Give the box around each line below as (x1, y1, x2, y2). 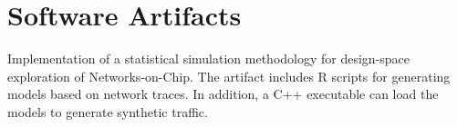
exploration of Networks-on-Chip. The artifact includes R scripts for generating (7, 66, 451, 85)
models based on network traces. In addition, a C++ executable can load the (7, 84, 439, 103)
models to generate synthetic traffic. (7, 102, 208, 121)
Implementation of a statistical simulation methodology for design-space (7, 49, 410, 68)
